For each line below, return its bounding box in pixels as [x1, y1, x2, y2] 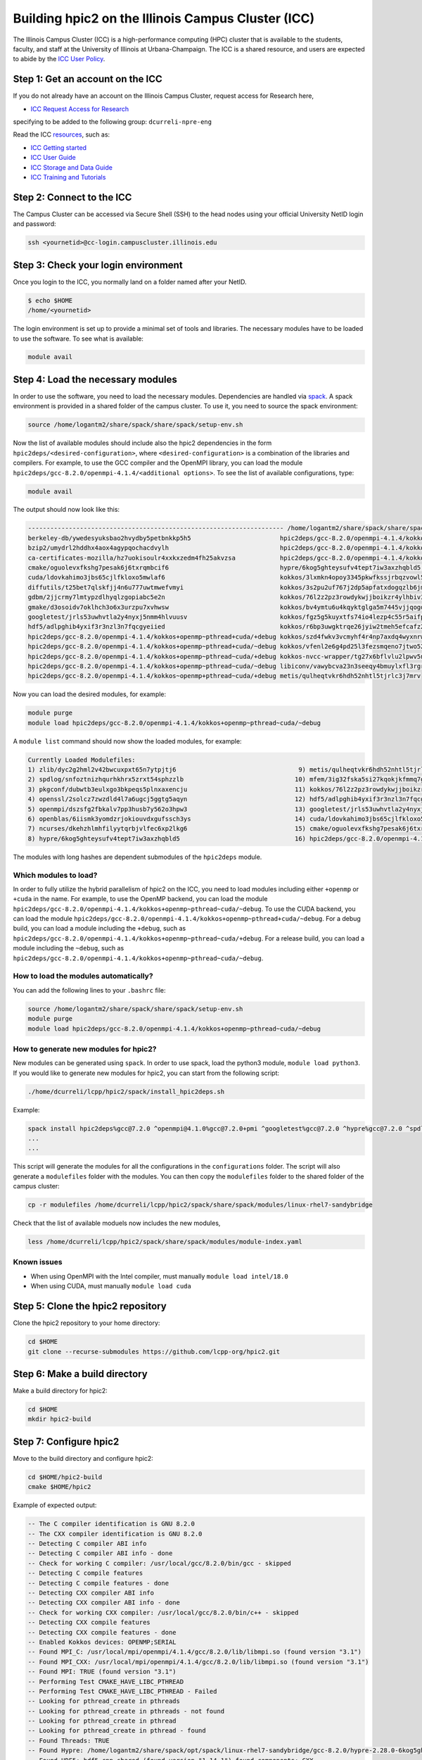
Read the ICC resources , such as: [13, 130, 110, 139]
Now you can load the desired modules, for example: [13, 690, 167, 698]
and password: [13, 220, 56, 228]
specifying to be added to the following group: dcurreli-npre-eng [13, 118, 212, 126]
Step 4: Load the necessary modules [13, 373, 177, 385]
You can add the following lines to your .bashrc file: [13, 986, 166, 994]
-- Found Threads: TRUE [27, 1736, 110, 1745]
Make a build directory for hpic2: [13, 1387, 108, 1395]
